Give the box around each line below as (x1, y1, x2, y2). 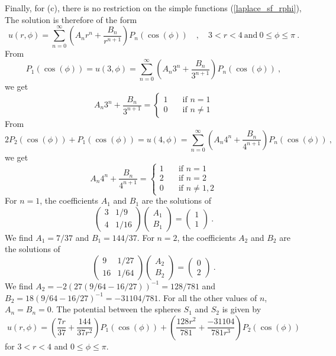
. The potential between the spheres (51, 303, 181, 315)
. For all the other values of (158, 291, 257, 303)
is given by (222, 303, 261, 315)
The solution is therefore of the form (5, 13, 137, 25)
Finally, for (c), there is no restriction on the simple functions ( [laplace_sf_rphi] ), (5, 2, 302, 14)
